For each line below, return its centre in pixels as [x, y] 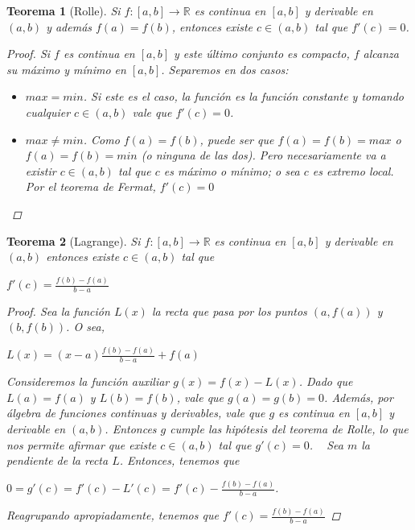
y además [69, 26]
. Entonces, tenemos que [179, 460]
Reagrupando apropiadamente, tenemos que [113, 515]
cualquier [48, 112]
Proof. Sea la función [58, 311]
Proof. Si [29, 54]
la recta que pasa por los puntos [229, 311]
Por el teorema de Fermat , [90, 186]
